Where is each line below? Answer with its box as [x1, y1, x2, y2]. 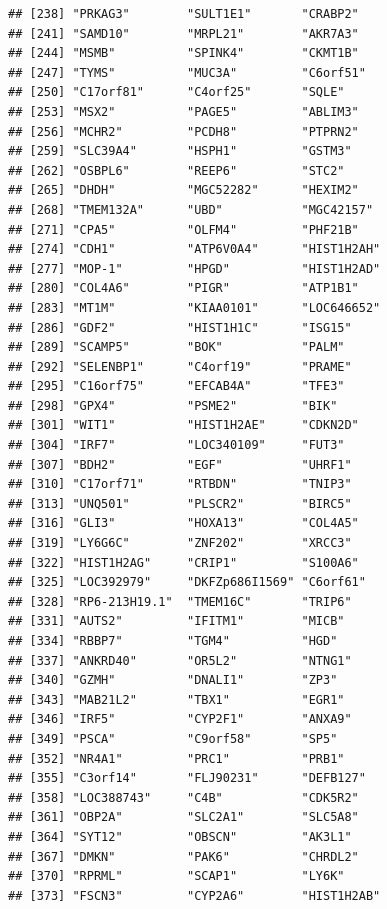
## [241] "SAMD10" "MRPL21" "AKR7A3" [8, 26, 359, 41]
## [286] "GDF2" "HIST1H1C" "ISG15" [8, 320, 352, 335]
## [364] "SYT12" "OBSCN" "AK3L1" [8, 829, 352, 844]
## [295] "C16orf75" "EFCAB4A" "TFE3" [8, 379, 345, 394]
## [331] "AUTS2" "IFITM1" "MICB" [8, 614, 345, 629]
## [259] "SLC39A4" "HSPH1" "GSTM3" [8, 144, 352, 159]
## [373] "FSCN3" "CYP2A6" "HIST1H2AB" [8, 888, 381, 903]
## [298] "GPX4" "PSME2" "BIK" [8, 398, 338, 413]
